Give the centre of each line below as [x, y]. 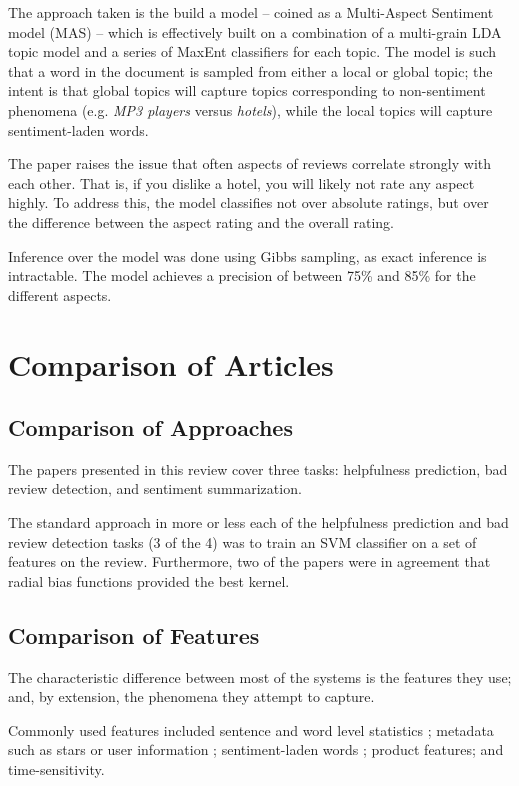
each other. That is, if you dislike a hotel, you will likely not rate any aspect [241, 182]
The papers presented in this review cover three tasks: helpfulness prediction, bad [258, 468]
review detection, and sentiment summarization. [155, 488]
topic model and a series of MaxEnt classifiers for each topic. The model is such [252, 51]
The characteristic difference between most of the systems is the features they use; [260, 676]
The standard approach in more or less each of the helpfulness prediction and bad [258, 522]
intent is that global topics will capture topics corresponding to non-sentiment [247, 90]
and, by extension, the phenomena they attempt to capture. [191, 696]
